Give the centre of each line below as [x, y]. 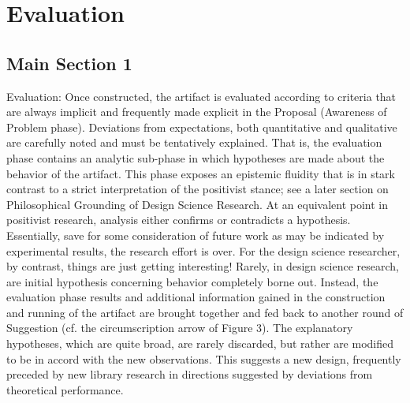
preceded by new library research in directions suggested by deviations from [190, 374]
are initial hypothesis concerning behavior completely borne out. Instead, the [192, 281]
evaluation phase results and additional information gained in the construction [196, 297]
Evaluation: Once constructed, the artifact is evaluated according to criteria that [201, 96]
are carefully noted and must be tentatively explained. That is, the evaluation [194, 142]
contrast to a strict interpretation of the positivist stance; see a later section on [198, 189]
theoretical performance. [65, 389]
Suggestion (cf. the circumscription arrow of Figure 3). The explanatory [180, 328]
